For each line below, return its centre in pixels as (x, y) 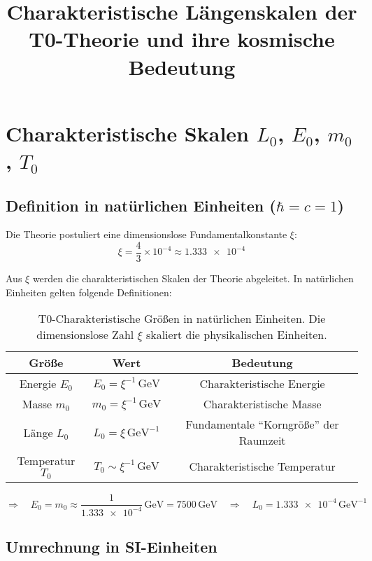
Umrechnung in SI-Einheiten (112, 546)
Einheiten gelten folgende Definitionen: (89, 292)
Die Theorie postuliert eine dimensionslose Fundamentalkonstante (146, 234)
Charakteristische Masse (262, 404)
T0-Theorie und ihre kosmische (182, 39)
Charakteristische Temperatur (262, 466)
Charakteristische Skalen (127, 133)
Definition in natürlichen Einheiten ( (141, 205)
